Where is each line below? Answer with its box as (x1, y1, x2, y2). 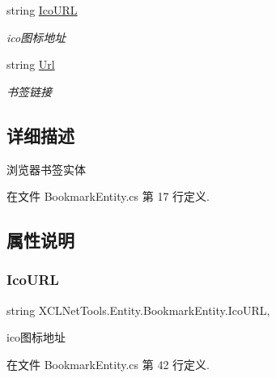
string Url (6, 56, 55, 73)
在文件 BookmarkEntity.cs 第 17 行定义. (6, 188, 210, 205)
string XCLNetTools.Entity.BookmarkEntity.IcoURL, (6, 301, 270, 318)
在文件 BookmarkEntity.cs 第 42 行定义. (6, 355, 210, 372)
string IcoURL (6, 2, 78, 18)
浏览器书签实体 (6, 160, 86, 177)
